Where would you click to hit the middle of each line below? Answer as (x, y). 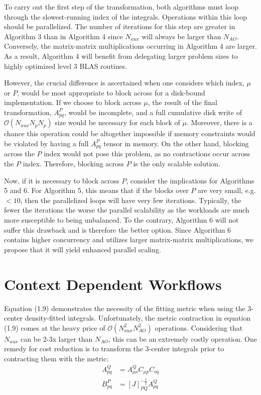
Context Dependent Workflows (113, 284)
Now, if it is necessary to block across (62, 180)
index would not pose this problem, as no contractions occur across (147, 154)
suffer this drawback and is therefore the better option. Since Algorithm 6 (117, 229)
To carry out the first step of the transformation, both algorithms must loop (121, 7)
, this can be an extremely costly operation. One (182, 338)
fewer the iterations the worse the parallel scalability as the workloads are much (127, 210)
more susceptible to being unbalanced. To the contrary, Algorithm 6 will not (121, 220)
